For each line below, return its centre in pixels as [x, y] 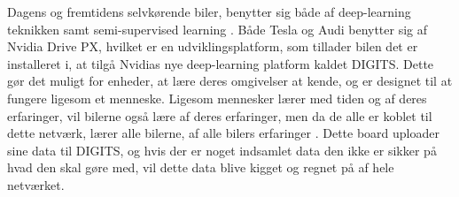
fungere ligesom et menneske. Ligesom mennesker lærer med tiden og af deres [217, 98]
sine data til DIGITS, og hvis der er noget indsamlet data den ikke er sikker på [222, 150]
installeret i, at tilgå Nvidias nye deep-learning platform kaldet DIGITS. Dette [221, 63]
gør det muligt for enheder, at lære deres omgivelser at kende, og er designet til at [230, 81]
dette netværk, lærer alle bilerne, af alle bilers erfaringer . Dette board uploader [223, 133]
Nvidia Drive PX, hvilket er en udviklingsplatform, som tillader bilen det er [213, 46]
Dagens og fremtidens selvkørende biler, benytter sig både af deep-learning [209, 11]
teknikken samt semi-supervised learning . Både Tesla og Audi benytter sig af [218, 29]
